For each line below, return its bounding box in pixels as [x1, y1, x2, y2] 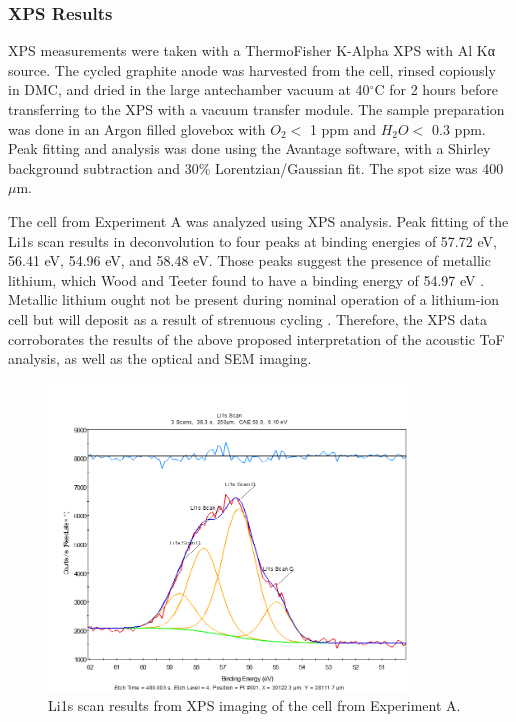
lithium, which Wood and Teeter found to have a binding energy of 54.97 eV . [8, 269, 485, 290]
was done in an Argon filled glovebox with [8, 118, 266, 139]
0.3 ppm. [432, 118, 486, 139]
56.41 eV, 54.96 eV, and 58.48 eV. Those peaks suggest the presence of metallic [8, 250, 491, 271]
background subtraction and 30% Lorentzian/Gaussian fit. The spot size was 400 [8, 157, 504, 178]
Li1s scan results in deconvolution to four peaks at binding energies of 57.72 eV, [8, 230, 497, 251]
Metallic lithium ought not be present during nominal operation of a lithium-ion [8, 289, 500, 310]
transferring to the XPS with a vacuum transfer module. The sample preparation [8, 99, 505, 119]
